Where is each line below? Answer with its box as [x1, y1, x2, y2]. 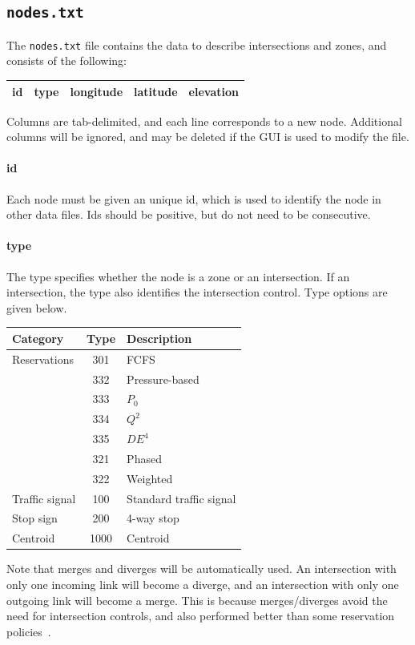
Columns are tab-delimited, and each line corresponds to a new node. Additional [6, 112, 402, 129]
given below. [6, 299, 67, 316]
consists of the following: [6, 52, 127, 69]
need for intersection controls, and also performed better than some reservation [6, 607, 395, 624]
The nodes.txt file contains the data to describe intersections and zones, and [6, 36, 387, 53]
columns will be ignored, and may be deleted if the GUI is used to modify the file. [6, 128, 409, 145]
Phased [127, 449, 162, 466]
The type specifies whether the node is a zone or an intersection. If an [6, 268, 350, 284]
